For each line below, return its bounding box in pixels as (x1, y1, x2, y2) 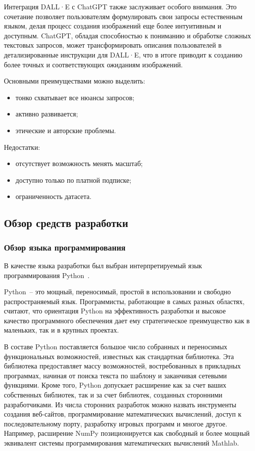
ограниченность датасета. (15, 191, 92, 201)
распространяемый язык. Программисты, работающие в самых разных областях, (4, 296, 245, 306)
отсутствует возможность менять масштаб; (15, 158, 143, 169)
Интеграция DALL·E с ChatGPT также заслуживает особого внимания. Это (4, 1, 237, 11)
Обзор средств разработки (4, 215, 128, 230)
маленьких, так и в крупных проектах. (4, 325, 119, 335)
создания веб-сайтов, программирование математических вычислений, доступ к (4, 409, 242, 419)
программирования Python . (4, 270, 90, 280)
